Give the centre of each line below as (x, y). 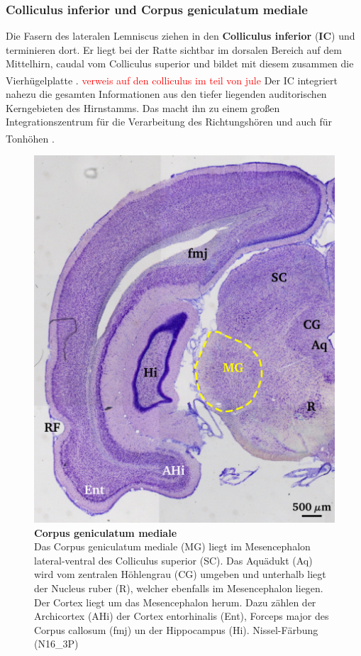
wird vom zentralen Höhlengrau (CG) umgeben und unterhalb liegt (180, 574)
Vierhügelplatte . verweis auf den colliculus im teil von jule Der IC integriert (172, 80)
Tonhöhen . (30, 138)
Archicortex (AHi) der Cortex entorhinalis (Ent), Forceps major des (182, 616)
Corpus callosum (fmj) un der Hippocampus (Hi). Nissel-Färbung (176, 629)
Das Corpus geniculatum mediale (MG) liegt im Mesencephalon (172, 546)
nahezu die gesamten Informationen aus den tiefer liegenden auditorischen (166, 94)
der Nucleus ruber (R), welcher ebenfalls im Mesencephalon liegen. (179, 588)
